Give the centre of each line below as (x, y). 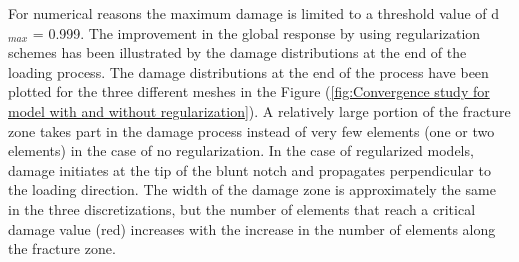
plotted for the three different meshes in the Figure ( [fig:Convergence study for (249, 91)
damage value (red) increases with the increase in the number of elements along (252, 228)
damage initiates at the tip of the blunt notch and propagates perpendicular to (249, 169)
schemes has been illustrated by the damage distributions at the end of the (237, 52)
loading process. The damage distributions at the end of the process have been (248, 71)
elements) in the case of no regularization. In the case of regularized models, (241, 150)
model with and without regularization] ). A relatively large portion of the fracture (259, 110)
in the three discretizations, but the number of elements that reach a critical (242, 208)
